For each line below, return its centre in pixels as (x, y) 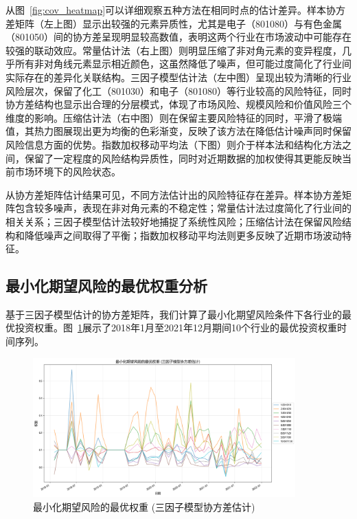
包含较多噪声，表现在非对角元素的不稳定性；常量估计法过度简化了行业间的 (183, 208)
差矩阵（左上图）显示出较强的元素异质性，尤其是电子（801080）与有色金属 (174, 23)
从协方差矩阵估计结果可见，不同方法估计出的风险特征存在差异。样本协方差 (174, 194)
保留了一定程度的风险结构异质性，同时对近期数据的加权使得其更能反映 (183, 158)
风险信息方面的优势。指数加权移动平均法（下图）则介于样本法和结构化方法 (174, 144)
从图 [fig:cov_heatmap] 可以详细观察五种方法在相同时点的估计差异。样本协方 (176, 10)
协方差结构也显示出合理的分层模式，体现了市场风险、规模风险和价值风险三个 (178, 104)
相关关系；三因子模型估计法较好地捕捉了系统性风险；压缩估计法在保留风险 (174, 221)
